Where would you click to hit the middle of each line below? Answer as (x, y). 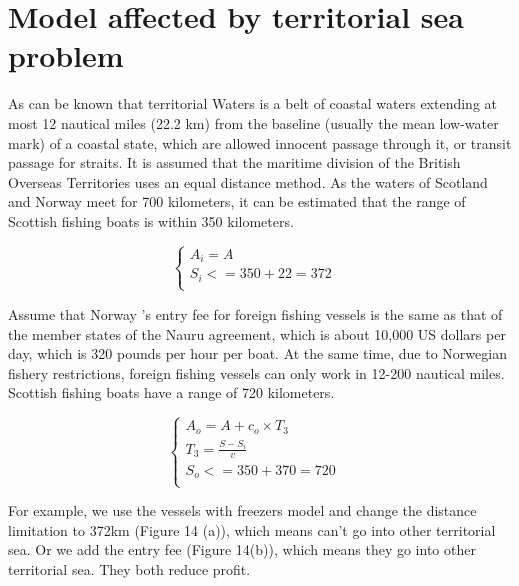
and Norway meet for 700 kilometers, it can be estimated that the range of (237, 201)
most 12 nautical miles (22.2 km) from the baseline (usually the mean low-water (253, 122)
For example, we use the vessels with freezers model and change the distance (242, 510)
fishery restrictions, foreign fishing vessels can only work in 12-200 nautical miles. (256, 372)
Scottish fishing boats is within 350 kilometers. (151, 220)
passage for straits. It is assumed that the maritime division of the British (234, 162)
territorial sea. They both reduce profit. (129, 569)
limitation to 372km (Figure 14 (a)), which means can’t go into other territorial (252, 529)
